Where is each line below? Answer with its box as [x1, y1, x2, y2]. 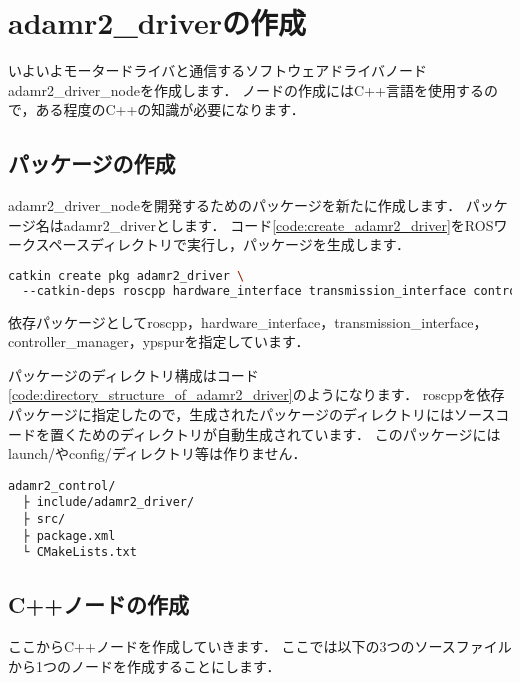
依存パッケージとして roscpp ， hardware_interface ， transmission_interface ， [8, 311, 488, 332]
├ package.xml [22, 528, 116, 543]
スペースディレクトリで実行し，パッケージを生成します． [35, 234, 411, 255]
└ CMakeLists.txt [22, 545, 137, 560]
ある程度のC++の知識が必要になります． [35, 99, 305, 120]
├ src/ [22, 512, 66, 527]
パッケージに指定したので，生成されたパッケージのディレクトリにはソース [8, 404, 496, 425]
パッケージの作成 [8, 148, 176, 179]
